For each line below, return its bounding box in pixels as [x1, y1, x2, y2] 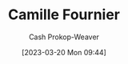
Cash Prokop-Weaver [28, 32, 100, 42]
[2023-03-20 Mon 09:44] [21, 47, 107, 57]
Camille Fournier [8, 6, 120, 24]
